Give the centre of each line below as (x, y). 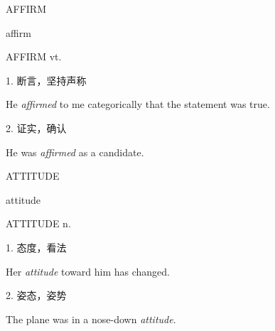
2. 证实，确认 (36, 127)
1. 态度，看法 (36, 247)
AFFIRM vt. (34, 56)
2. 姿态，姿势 (36, 295)
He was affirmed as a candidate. (75, 152)
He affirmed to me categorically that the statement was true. (138, 104)
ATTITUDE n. (38, 223)
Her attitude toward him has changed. (88, 271)
